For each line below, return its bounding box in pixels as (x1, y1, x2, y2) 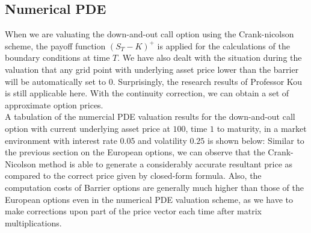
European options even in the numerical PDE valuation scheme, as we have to (5, 193, 294, 205)
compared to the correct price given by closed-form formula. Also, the (5, 169, 262, 182)
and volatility (138, 134, 187, 146)
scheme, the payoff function (5, 39, 106, 52)
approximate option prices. (5, 98, 103, 111)
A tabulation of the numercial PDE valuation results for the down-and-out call (5, 110, 295, 123)
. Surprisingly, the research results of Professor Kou (112, 75, 303, 87)
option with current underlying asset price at (5, 122, 170, 134)
